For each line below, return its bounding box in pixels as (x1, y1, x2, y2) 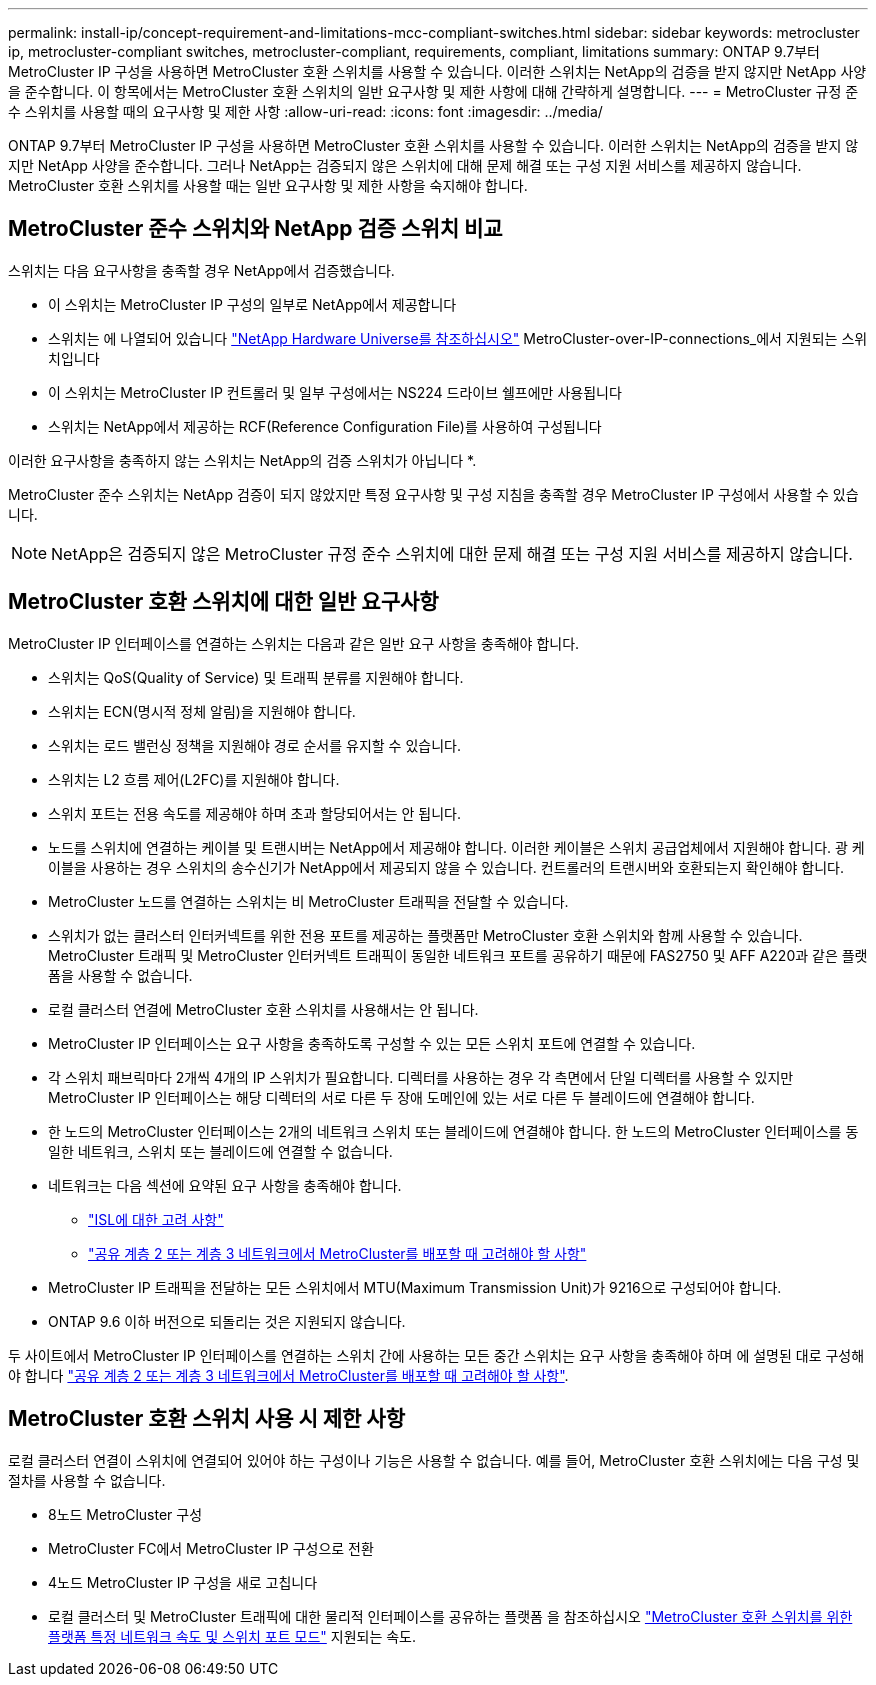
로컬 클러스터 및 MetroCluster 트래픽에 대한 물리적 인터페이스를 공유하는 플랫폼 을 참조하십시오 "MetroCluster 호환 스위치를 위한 (48, 1607, 853, 1625)
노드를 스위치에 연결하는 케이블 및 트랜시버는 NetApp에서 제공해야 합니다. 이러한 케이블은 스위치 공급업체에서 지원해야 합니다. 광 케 (48, 838, 865, 856)
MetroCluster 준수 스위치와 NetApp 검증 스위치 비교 (8, 216, 503, 242)
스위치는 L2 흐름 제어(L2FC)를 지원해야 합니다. (48, 770, 340, 788)
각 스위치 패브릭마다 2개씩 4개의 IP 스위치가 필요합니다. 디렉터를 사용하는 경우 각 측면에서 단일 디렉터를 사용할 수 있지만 (48, 1068, 794, 1086)
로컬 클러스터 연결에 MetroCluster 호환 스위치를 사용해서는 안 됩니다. (48, 1000, 479, 1018)
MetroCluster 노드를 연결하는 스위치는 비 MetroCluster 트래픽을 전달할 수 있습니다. (48, 892, 569, 910)
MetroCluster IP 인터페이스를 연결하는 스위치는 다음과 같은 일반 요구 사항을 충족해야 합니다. (8, 634, 580, 652)
